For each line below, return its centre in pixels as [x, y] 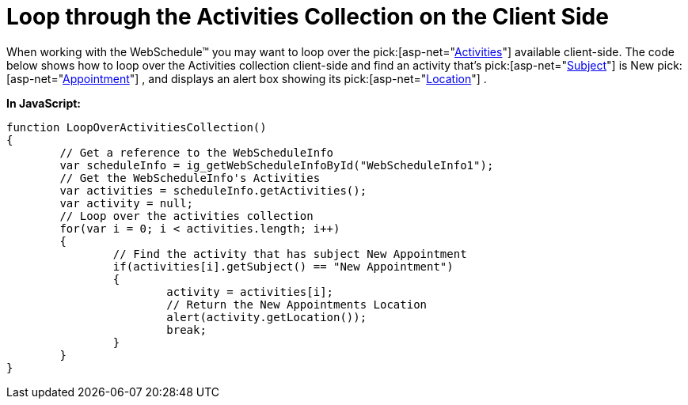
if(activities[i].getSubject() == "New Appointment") [283, 266]
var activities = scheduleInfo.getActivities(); [213, 190]
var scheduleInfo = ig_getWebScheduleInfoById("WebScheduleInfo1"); [277, 165]
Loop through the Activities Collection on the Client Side [308, 17]
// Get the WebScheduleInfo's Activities [190, 178]
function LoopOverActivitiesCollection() [137, 127]
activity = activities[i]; [250, 291]
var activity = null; [127, 203]
